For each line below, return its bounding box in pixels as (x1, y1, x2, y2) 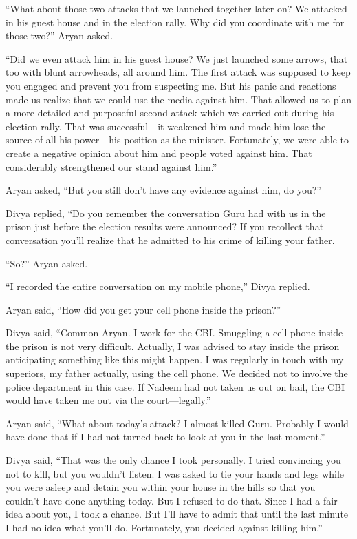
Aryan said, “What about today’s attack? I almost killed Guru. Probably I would (6, 416, 349, 430)
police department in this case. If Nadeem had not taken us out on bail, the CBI (6, 379, 345, 394)
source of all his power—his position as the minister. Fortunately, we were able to (6, 132, 349, 147)
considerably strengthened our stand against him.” (6, 159, 217, 174)
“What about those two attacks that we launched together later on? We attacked (6, 1, 347, 15)
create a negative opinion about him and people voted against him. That (6, 145, 312, 160)
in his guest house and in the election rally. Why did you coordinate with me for (6, 14, 345, 29)
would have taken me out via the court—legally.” (6, 393, 211, 407)
